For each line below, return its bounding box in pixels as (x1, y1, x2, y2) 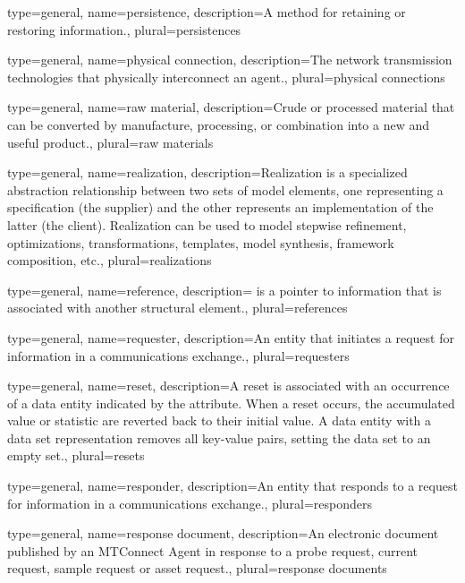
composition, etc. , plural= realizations (7, 251, 212, 270)
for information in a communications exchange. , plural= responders (7, 493, 373, 512)
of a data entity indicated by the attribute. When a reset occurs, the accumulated (7, 393, 455, 412)
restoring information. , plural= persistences (7, 20, 241, 39)
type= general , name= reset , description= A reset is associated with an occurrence (7, 376, 450, 395)
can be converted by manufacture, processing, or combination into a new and (7, 115, 430, 133)
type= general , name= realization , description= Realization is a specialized (7, 163, 408, 182)
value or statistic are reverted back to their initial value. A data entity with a (7, 411, 432, 430)
